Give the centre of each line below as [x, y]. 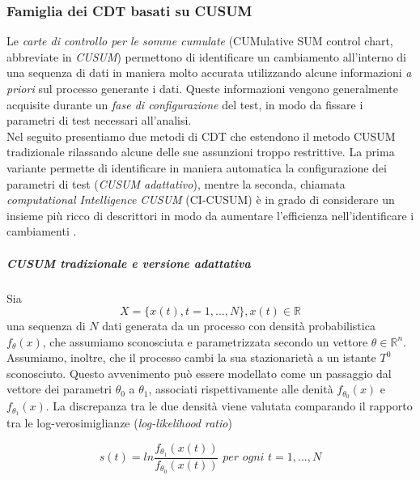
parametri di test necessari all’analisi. [99, 120]
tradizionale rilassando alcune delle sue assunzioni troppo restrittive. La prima [201, 152]
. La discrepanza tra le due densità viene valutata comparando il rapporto [229, 406]
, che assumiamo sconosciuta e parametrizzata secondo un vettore [205, 341]
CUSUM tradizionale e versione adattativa [129, 263]
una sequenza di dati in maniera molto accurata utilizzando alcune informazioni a [209, 72]
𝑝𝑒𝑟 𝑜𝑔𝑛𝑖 [244, 458]
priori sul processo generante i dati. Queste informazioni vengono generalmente [202, 88]
